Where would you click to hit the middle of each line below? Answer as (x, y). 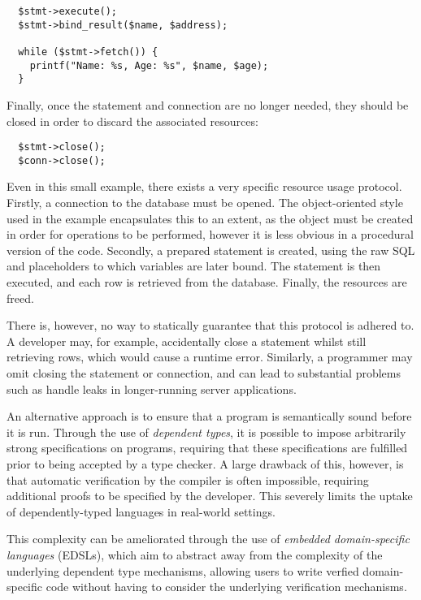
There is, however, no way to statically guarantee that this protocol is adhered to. (210, 325)
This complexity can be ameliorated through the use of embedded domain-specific (208, 539)
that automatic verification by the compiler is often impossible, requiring (188, 479)
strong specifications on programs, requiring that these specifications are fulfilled (207, 448)
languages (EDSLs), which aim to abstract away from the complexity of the (195, 554)
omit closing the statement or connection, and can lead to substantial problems (204, 372)
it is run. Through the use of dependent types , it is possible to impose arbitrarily (206, 432)
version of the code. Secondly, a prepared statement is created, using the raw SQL (211, 250)
